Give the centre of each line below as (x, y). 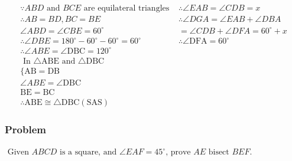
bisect (219, 152)
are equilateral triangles (126, 9)
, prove (178, 152)
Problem (25, 129)
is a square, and (88, 152)
